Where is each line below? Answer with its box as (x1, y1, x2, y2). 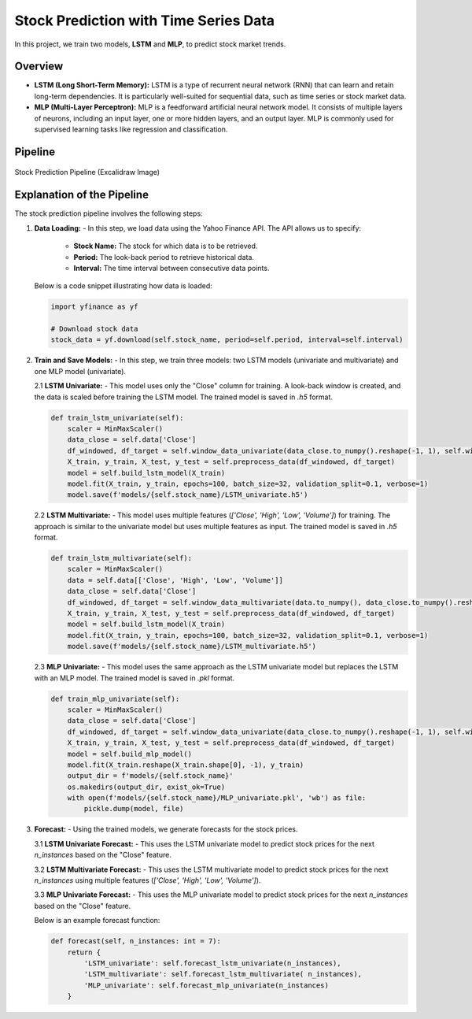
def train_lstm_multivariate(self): (50, 554, 193, 563)
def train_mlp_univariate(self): (50, 694, 180, 703)
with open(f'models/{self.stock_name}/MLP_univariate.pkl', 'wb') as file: (67, 794, 367, 802)
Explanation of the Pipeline (14, 188, 149, 202)
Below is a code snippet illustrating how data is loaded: (34, 281, 212, 291)
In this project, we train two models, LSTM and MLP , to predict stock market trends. (14, 39, 286, 49)
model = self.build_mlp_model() (67, 749, 193, 758)
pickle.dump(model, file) (83, 804, 184, 813)
